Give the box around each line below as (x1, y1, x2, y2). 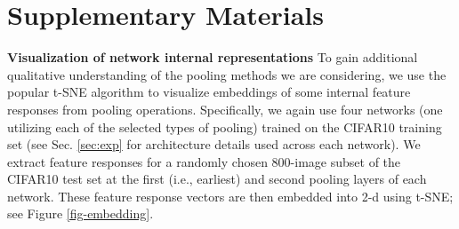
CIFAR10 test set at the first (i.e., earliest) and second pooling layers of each (7, 170, 427, 188)
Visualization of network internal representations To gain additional (7, 48, 418, 67)
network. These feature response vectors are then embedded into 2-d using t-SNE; (7, 186, 454, 205)
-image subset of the (290, 152, 401, 170)
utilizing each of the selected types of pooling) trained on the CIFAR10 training (7, 117, 442, 136)
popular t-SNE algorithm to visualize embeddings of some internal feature (7, 83, 411, 101)
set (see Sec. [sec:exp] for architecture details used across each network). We (7, 135, 421, 154)
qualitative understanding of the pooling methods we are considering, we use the (7, 65, 447, 83)
